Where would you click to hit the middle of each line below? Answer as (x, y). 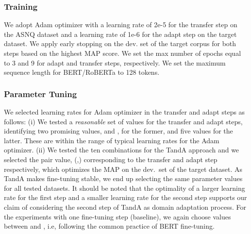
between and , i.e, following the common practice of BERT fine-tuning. (109, 226)
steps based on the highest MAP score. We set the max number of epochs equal (123, 53)
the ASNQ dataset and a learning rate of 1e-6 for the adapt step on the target (120, 34)
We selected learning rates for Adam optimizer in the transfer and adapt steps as (125, 112)
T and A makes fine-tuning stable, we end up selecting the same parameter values (123, 178)
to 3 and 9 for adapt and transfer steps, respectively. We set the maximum (115, 62)
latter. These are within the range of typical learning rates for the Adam (112, 140)
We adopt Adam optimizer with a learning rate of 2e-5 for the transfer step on (121, 25)
